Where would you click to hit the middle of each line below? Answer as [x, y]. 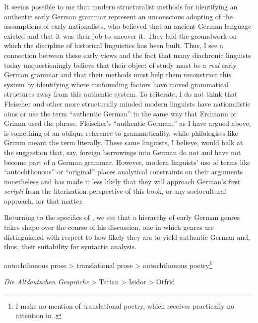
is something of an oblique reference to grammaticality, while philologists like [121, 133]
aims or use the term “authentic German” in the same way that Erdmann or [120, 113]
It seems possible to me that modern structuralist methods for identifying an [121, 6]
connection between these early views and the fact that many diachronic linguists [128, 55]
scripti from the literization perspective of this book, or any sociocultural [115, 191]
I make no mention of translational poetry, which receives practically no [125, 305]
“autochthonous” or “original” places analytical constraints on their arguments [124, 172]
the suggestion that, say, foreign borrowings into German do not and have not [123, 152]
